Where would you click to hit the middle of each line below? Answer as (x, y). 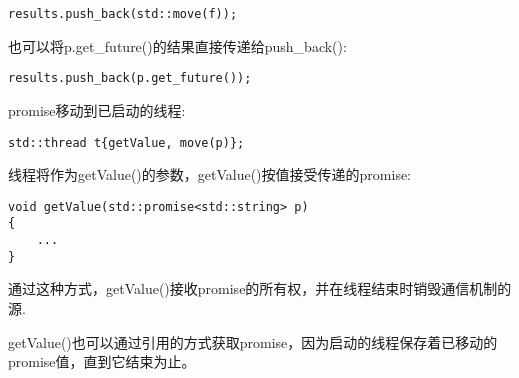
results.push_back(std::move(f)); (123, 14)
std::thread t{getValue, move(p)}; (126, 142)
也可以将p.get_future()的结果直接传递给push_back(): (177, 45)
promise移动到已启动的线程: (97, 109)
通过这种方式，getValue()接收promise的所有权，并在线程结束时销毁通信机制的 (260, 288)
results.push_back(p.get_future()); (130, 78)
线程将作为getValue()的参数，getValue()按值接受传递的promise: (210, 174)
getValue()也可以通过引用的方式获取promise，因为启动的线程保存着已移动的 (253, 341)
